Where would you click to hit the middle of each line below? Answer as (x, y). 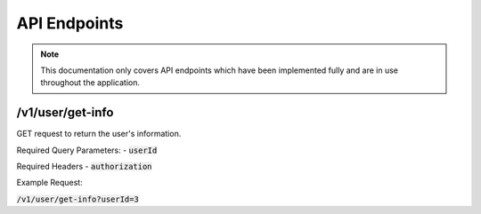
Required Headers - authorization (84, 166)
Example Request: (50, 183)
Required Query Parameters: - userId (87, 150)
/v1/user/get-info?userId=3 (78, 199)
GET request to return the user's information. (99, 134)
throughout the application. (90, 83)
